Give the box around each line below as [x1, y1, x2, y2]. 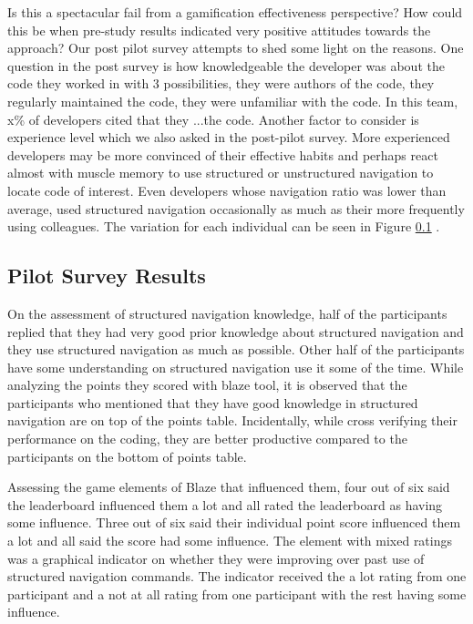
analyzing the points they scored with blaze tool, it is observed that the [7, 375, 407, 394]
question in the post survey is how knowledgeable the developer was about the [7, 56, 445, 75]
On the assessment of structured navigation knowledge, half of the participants [7, 303, 447, 322]
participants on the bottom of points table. [7, 446, 247, 465]
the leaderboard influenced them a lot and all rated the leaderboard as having [7, 495, 443, 514]
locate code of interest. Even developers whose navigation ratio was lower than [7, 180, 447, 199]
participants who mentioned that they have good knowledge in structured [7, 393, 418, 412]
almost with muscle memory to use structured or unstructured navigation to [7, 163, 434, 182]
